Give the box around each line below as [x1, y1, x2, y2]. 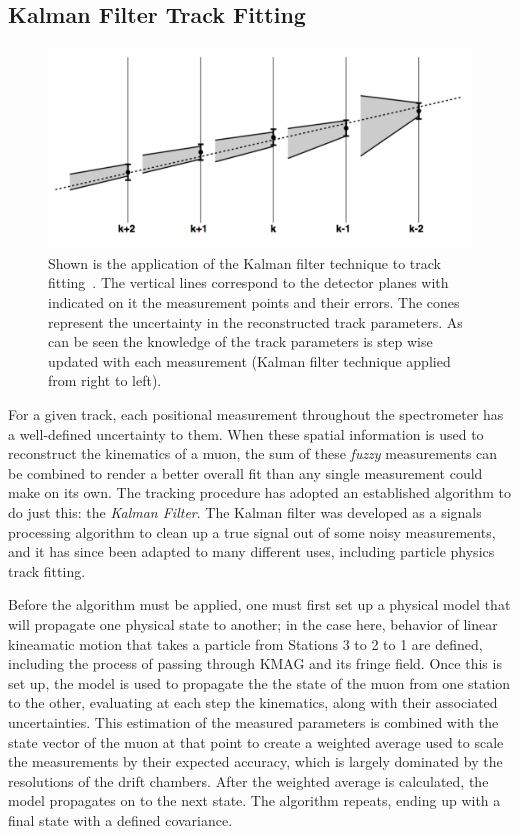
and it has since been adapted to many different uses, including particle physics [8, 541, 495, 562]
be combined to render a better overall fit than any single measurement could [8, 462, 483, 483]
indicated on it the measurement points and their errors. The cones [48, 292, 460, 313]
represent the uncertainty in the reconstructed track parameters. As [48, 311, 463, 332]
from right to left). [48, 370, 162, 391]
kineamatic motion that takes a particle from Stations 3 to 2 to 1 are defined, [8, 633, 483, 654]
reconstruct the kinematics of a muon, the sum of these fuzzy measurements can [8, 443, 498, 464]
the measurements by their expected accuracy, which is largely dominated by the [8, 751, 503, 772]
